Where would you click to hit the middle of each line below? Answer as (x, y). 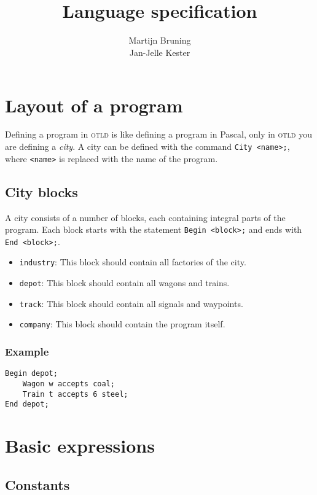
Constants (37, 484)
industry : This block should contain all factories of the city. (133, 262)
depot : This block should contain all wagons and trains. (124, 283)
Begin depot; (31, 374)
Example (27, 351)
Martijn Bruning (160, 40)
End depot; (27, 404)
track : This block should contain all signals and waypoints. (131, 303)
